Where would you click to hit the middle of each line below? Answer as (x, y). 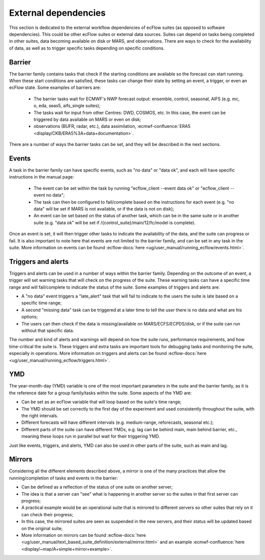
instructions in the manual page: (41, 177)
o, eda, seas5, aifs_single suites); (67, 106)
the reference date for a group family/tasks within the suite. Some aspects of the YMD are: (100, 393)
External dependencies (57, 13)
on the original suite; (42, 528)
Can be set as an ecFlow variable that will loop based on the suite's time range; (101, 402)
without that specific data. (48, 330)
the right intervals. (40, 416)
